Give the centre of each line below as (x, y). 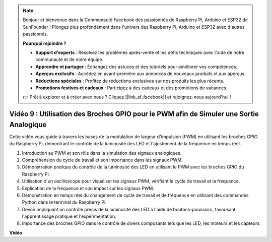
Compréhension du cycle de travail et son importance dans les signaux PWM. (103, 160)
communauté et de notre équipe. (70, 59)
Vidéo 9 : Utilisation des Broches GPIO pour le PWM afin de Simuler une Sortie (134, 114)
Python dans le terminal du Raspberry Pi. (64, 202)
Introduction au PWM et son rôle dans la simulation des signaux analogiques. (102, 153)
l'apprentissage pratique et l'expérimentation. (69, 216)
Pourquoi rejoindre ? (45, 43)
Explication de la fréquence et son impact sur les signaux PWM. (88, 188)
